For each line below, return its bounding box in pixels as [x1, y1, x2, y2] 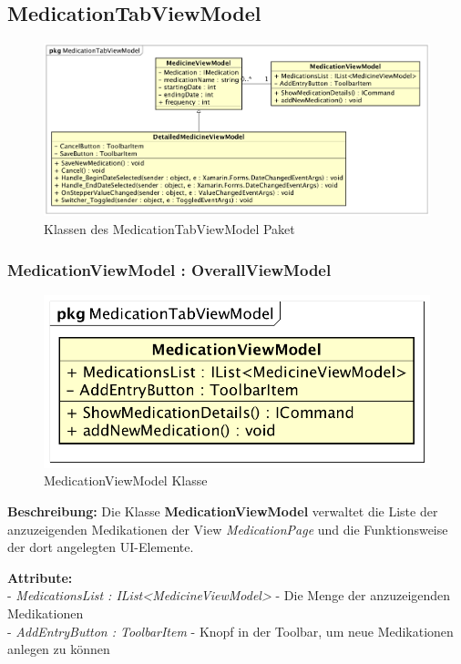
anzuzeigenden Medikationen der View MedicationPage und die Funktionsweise [7, 519, 448, 538]
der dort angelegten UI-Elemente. [7, 537, 194, 557]
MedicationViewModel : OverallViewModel [7, 258, 332, 281]
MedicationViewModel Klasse [44, 471, 208, 490]
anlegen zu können [7, 639, 110, 659]
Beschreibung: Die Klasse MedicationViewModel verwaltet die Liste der [7, 502, 438, 521]
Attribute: [7, 567, 73, 587]
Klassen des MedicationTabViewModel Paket [44, 220, 295, 239]
